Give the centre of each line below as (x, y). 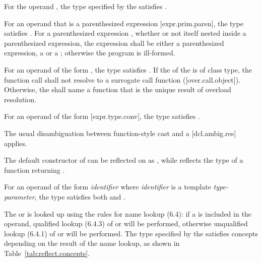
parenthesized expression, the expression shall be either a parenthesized (114, 43)
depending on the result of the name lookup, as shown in (92, 243)
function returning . (35, 170)
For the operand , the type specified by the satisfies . (85, 6)
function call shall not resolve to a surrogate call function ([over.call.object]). (122, 79)
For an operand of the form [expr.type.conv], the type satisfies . (102, 116)
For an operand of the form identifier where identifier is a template (108, 187)
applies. (16, 143)
